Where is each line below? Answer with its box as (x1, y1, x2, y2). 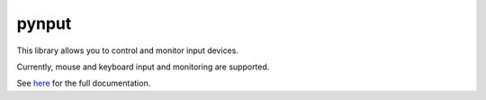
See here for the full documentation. (16, 77, 151, 89)
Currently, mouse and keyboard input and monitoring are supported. (16, 61, 270, 72)
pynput (16, 14, 72, 33)
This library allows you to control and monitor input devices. (16, 45, 238, 56)
